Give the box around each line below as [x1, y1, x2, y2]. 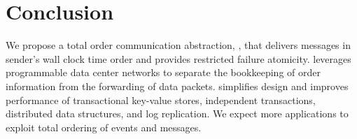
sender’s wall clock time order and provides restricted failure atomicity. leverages [6, 51, 351, 66]
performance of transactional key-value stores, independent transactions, [6, 92, 316, 107]
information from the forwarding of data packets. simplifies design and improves [6, 78, 349, 93]
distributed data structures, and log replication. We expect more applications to [6, 106, 349, 121]
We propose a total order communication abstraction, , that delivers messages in [6, 38, 351, 52]
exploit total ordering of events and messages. [6, 119, 202, 134]
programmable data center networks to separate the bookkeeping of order [6, 65, 321, 80]
